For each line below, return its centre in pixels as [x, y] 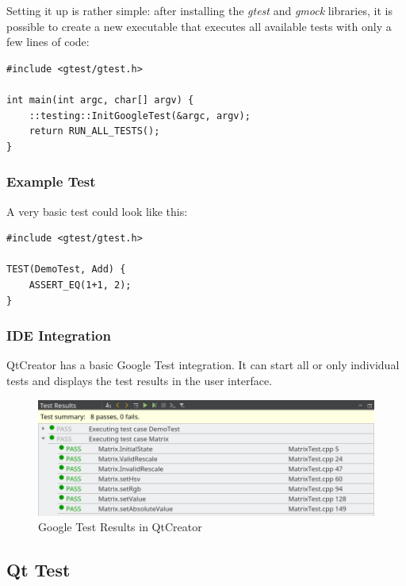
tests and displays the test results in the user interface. [140, 380]
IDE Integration [59, 335]
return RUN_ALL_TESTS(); [94, 131]
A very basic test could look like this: [97, 211]
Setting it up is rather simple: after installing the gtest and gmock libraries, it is [199, 10]
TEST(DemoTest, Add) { [66, 270]
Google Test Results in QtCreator [120, 527]
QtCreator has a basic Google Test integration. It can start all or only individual [203, 365]
